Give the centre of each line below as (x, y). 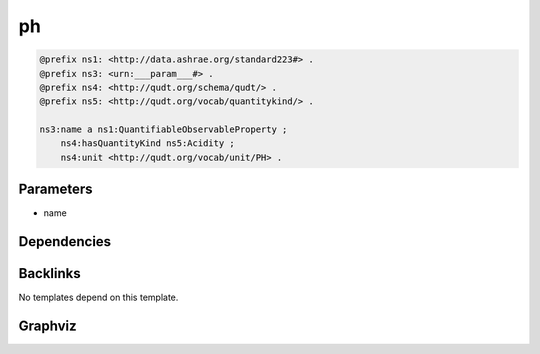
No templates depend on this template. (98, 297)
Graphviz (47, 326)
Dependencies (65, 241)
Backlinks (50, 273)
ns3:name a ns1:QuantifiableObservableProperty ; (163, 129)
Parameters (55, 189)
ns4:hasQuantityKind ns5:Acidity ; (147, 143)
